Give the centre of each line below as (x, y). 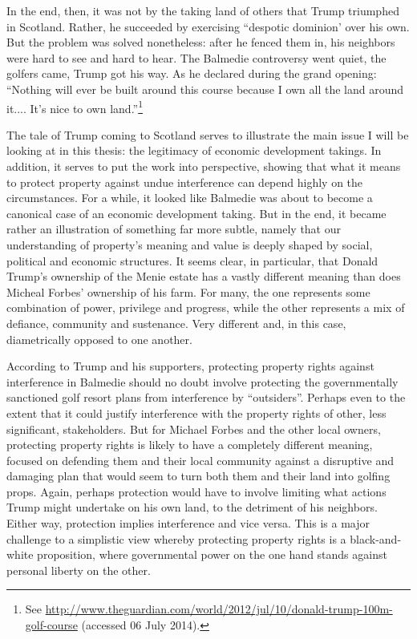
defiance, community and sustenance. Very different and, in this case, (176, 323)
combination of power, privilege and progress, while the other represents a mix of (206, 307)
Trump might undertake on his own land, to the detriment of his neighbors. (192, 507)
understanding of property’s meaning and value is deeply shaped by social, (190, 244)
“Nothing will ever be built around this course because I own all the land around (205, 89)
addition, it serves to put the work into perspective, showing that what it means (204, 166)
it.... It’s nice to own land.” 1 (75, 107)
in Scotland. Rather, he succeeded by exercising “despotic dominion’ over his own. (208, 26)
